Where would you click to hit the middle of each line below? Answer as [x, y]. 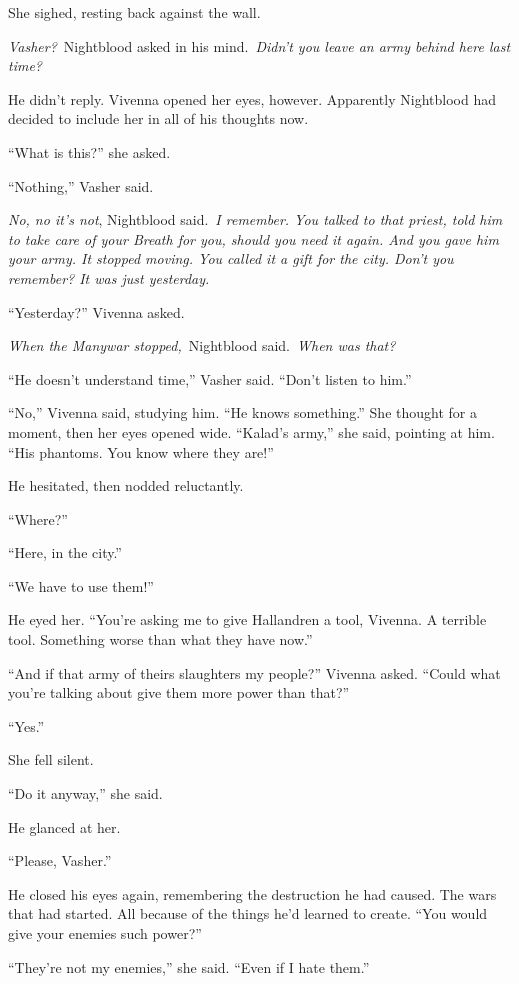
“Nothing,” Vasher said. [81, 185]
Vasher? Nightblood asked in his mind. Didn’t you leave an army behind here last [259, 45]
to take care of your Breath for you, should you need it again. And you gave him [253, 238]
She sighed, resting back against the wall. [134, 12]
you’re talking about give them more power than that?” [179, 692]
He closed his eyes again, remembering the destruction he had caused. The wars [252, 893]
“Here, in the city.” [65, 552]
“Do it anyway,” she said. [85, 793]
